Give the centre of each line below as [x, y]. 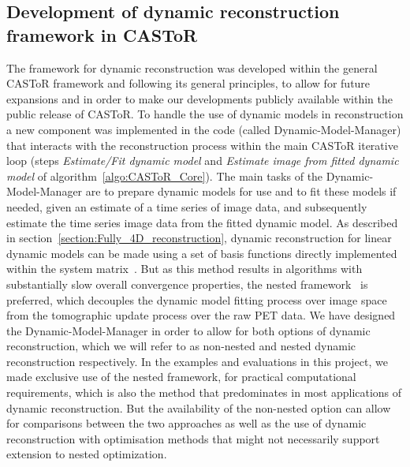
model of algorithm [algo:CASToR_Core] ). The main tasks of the [165, 176]
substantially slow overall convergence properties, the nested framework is [187, 284]
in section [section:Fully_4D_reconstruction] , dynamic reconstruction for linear [199, 238]
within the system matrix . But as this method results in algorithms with [184, 269]
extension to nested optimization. [87, 454]
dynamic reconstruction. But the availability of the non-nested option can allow [199, 407]
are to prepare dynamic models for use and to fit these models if [241, 191]
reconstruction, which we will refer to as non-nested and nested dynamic [181, 346]
